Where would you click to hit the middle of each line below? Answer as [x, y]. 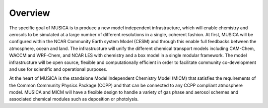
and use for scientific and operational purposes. [58, 69]
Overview [30, 13]
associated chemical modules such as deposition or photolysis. [74, 99]
